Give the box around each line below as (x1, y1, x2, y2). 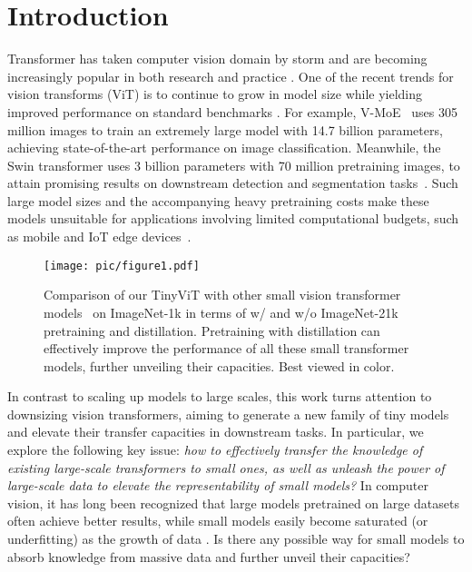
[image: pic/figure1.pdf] (44, 259, 200, 272)
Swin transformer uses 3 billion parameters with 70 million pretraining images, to (7, 155, 460, 174)
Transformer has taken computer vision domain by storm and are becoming (7, 49, 428, 68)
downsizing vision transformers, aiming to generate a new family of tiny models (7, 404, 449, 423)
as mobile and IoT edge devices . (7, 227, 192, 246)
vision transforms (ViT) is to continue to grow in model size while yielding (7, 84, 423, 104)
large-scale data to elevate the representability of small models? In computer (7, 476, 428, 495)
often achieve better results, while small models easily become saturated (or (7, 511, 428, 530)
